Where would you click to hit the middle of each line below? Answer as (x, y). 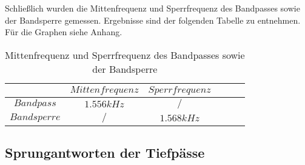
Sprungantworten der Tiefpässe (105, 153)
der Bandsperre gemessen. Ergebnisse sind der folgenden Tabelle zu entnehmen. (153, 20)
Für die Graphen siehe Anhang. (64, 32)
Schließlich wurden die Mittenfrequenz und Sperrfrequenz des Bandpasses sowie (152, 8)
